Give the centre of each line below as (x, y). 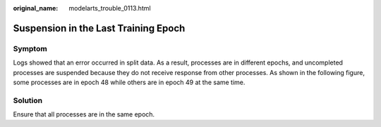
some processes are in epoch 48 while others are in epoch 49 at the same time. (129, 82)
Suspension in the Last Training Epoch (99, 28)
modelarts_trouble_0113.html (110, 8)
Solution (28, 100)
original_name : (36, 8)
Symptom (30, 48)
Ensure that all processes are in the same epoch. (84, 114)
